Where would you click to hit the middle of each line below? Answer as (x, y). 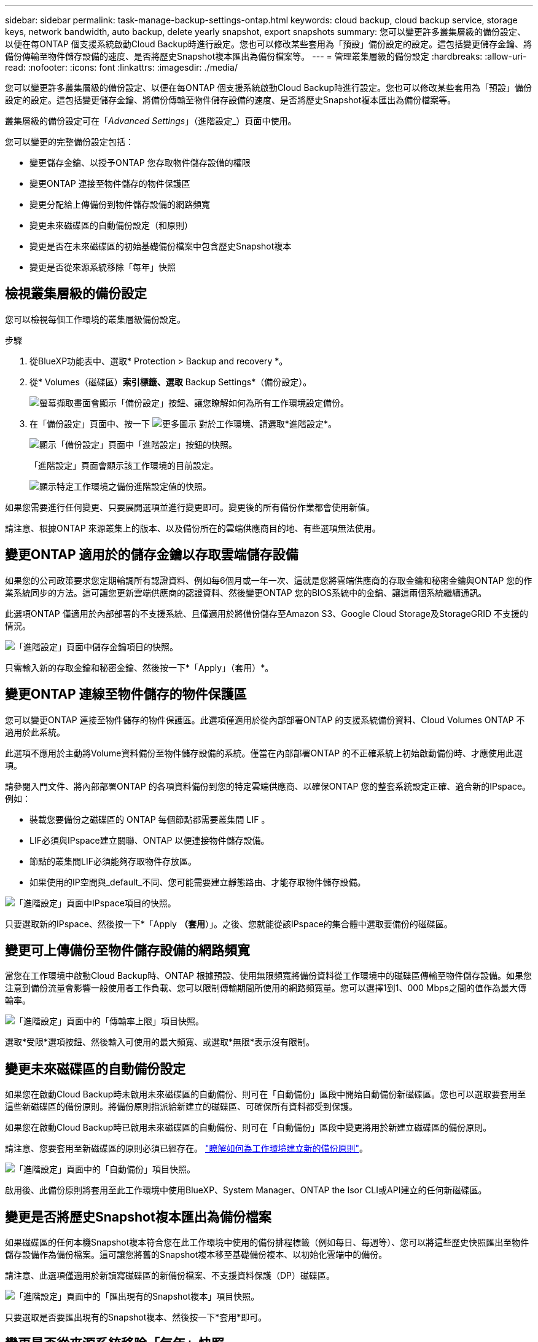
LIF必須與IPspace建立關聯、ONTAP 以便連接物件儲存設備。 (150, 840)
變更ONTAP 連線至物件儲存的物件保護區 (126, 694)
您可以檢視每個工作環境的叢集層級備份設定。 (95, 319)
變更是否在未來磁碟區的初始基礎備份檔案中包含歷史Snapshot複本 (161, 246)
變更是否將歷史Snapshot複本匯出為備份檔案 (138, 1217)
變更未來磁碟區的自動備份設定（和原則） (111, 225)
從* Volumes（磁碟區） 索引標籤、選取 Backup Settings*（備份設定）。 (171, 382)
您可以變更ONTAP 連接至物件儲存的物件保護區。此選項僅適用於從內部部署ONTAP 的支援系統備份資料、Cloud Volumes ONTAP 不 (265, 720)
